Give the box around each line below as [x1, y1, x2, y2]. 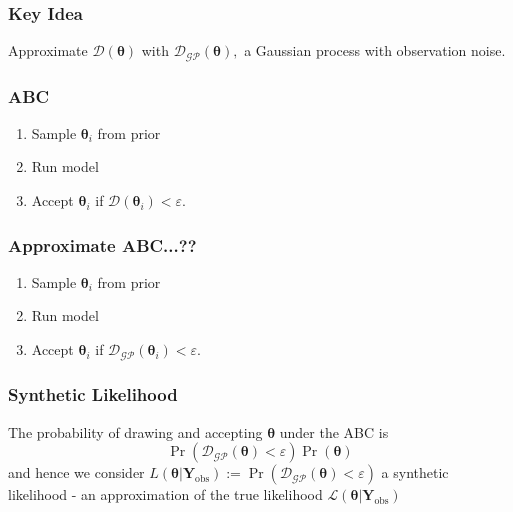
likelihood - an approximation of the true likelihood [8, 484, 323, 505]
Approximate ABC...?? [8, 232, 197, 257]
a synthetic [381, 462, 449, 483]
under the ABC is [279, 421, 389, 442]
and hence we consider [8, 462, 145, 483]
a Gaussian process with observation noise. [244, 40, 506, 61]
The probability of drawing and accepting [8, 421, 263, 442]
